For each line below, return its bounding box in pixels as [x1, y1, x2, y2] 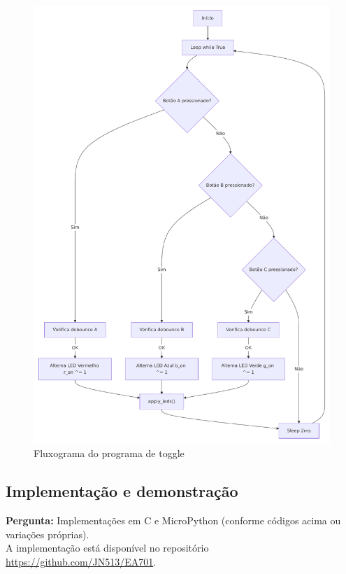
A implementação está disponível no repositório [6, 540, 209, 555]
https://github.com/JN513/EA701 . [6, 554, 157, 568]
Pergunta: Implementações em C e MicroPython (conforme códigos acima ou [6, 513, 341, 527]
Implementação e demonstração [6, 480, 238, 502]
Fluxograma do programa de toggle [34, 446, 185, 461]
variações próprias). [6, 526, 89, 541]
